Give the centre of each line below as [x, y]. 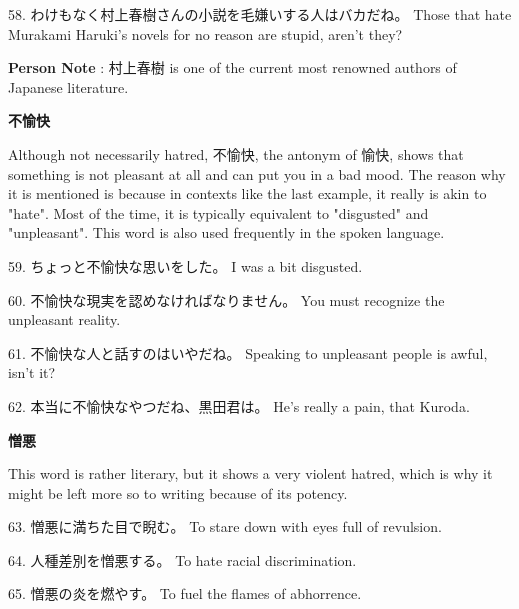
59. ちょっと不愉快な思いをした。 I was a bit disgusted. [185, 265]
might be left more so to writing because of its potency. [178, 492]
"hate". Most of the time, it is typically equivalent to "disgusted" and [218, 212]
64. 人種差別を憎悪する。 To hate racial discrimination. [182, 559]
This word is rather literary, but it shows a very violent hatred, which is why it [250, 473]
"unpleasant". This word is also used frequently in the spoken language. [226, 232]
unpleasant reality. [64, 319]
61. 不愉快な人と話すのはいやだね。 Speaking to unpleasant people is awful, [248, 352]
